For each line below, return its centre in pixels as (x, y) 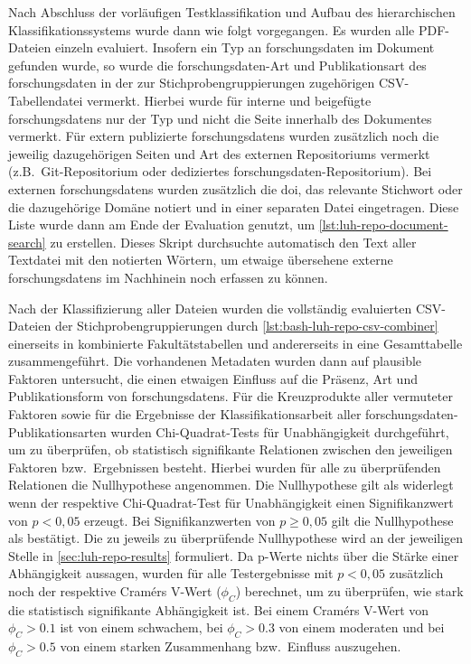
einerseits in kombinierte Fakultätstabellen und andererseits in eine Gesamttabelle (235, 343)
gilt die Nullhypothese (392, 520)
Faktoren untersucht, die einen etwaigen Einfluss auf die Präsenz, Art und (213, 378)
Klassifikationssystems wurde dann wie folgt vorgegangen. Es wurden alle (212, 29)
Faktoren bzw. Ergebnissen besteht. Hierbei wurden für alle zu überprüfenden (225, 467)
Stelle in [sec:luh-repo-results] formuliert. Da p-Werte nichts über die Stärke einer (234, 555)
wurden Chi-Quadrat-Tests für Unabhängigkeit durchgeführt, (280, 431)
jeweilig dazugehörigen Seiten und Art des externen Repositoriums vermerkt (219, 153)
